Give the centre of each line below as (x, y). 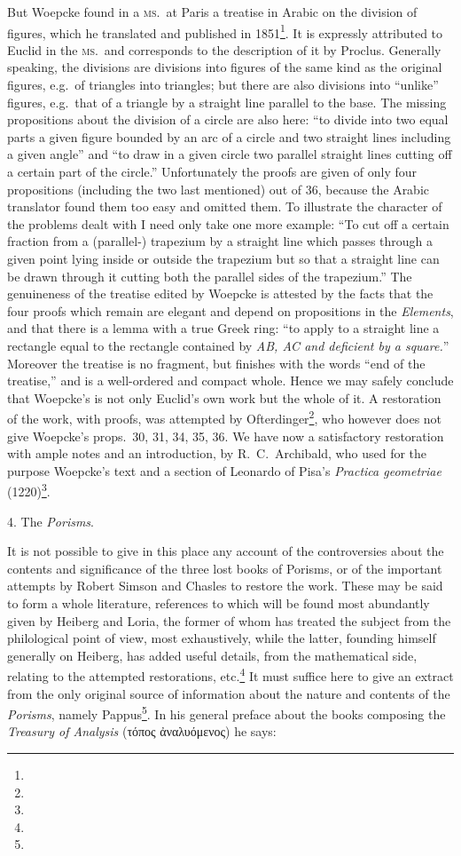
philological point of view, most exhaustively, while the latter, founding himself (222, 638)
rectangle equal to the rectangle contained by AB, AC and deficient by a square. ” (228, 345)
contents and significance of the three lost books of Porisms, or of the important (225, 568)
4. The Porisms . (51, 521)
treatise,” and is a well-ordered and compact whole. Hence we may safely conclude (230, 380)
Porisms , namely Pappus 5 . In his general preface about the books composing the (227, 713)
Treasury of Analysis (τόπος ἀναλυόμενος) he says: (142, 731)
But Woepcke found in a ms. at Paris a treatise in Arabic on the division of (212, 12)
